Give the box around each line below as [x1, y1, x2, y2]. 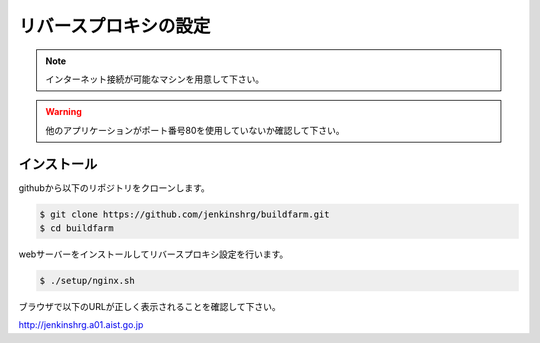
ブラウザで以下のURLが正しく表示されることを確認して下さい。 [18, 300, 281, 312]
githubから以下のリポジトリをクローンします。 [18, 181, 210, 194]
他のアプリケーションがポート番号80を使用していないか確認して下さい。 [45, 124, 345, 136]
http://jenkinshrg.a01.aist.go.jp [18, 319, 144, 331]
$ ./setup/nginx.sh [39, 275, 135, 286]
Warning [45, 106, 82, 118]
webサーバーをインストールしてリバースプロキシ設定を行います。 [18, 248, 289, 260]
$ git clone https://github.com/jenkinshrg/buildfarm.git [39, 208, 330, 220]
